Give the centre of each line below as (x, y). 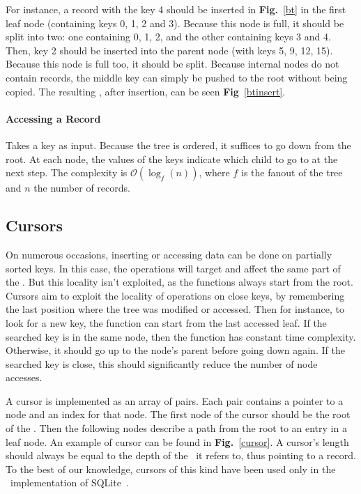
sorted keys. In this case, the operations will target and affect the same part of (173, 268)
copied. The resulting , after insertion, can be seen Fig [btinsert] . (146, 91)
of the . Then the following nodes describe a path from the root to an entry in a (176, 428)
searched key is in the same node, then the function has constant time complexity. (181, 336)
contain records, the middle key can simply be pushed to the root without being (177, 77)
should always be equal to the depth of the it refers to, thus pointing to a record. (181, 455)
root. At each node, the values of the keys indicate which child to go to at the (172, 159)
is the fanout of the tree (292, 172)
